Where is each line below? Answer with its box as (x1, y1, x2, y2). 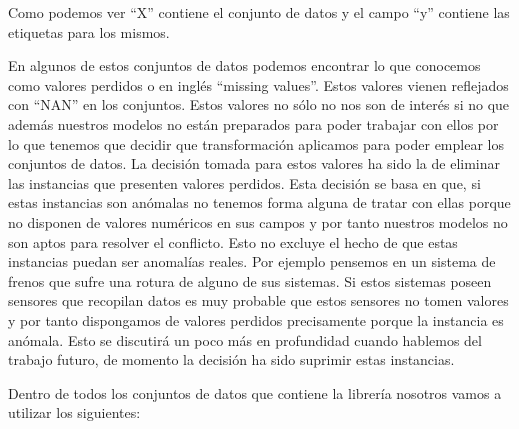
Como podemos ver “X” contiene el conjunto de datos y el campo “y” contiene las (8, 2, 510, 22)
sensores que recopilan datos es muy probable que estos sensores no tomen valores (8, 290, 509, 311)
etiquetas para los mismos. (8, 21, 170, 42)
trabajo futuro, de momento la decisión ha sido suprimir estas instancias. (8, 349, 455, 370)
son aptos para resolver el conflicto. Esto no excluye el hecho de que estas (8, 231, 458, 252)
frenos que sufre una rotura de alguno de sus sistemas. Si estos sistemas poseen (8, 270, 492, 291)
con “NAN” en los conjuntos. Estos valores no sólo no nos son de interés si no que (8, 94, 510, 115)
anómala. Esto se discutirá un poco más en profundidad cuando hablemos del (8, 329, 482, 350)
